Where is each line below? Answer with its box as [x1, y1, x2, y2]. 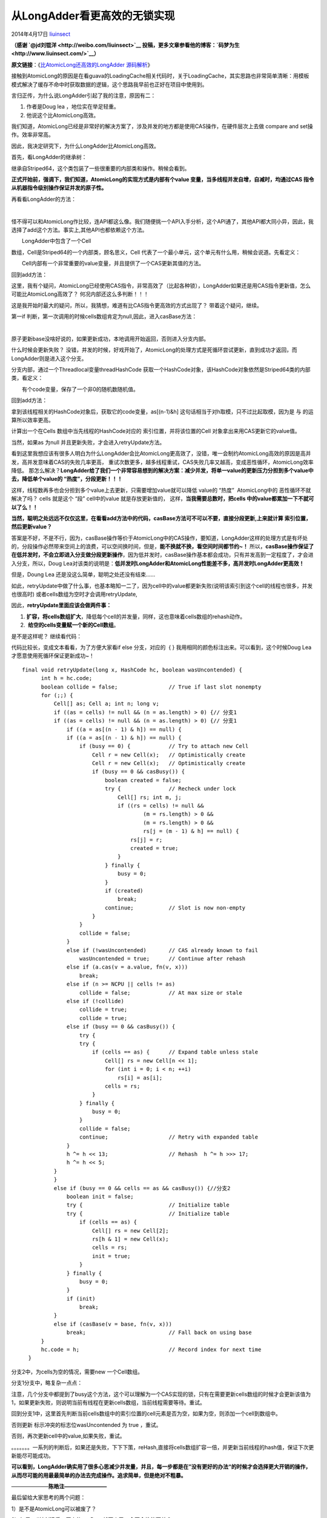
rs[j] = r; [130, 836, 163, 843]
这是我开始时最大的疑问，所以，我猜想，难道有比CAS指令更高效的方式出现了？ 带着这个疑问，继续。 [11, 301, 263, 309]
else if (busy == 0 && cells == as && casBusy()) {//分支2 [53, 1185, 231, 1191]
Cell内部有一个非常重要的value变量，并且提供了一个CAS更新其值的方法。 [22, 260, 205, 267]
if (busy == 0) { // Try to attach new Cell [79, 743, 249, 750]
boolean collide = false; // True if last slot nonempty [41, 683, 262, 690]
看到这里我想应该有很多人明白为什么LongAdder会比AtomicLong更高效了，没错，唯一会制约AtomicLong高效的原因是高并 [11, 450, 311, 457]
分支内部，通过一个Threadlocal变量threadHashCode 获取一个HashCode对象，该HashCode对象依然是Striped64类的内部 [11, 366, 311, 373]
